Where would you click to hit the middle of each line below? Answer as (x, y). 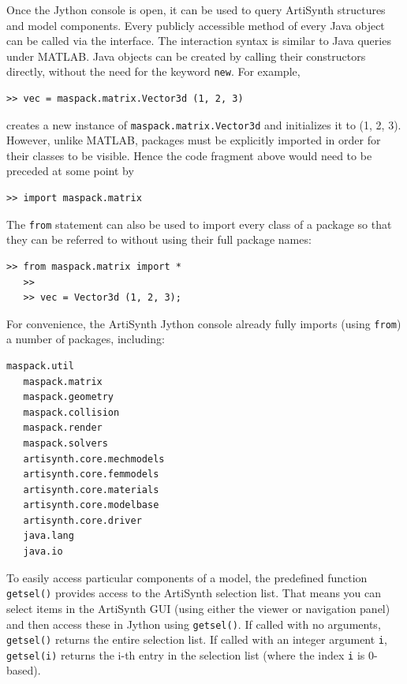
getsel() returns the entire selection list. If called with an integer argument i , (197, 639)
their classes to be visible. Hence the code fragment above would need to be (189, 155)
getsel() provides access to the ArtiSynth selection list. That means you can (194, 593)
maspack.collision (71, 412)
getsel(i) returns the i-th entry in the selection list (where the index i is (186, 654)
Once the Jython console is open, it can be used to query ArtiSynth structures (196, 9)
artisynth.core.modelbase (91, 505)
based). (24, 670)
